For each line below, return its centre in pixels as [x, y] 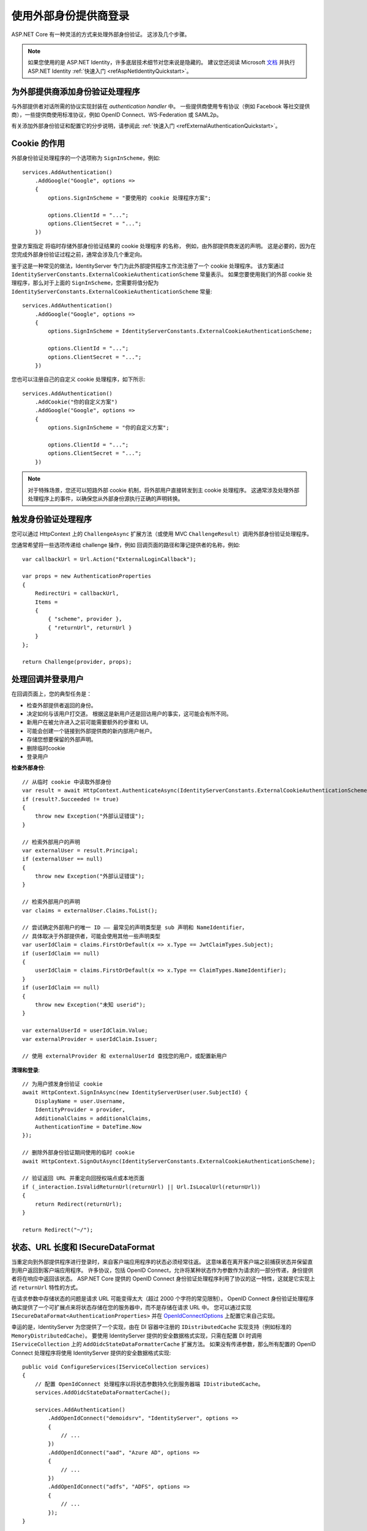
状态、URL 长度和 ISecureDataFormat [83, 1247]
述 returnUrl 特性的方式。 [46, 1287]
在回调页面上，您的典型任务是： [51, 694]
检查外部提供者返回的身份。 [61, 705]
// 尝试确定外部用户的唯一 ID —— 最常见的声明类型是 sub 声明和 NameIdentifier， [135, 927]
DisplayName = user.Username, [80, 1101]
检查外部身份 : [28, 768]
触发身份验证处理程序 [51, 519]
